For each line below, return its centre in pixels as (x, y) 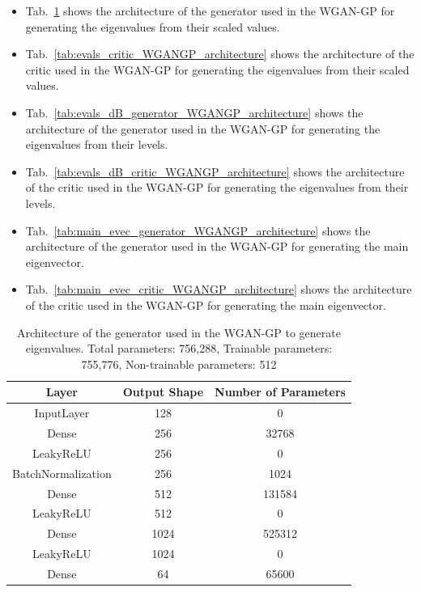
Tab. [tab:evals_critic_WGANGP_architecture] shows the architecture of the (220, 54)
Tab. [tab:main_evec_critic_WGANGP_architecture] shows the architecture (219, 289)
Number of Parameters (280, 392)
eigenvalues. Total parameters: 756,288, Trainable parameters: (179, 348)
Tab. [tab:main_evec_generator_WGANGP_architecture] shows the (198, 230)
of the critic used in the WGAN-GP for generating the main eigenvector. (206, 304)
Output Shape (163, 392)
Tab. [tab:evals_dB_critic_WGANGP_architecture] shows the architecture (215, 171)
